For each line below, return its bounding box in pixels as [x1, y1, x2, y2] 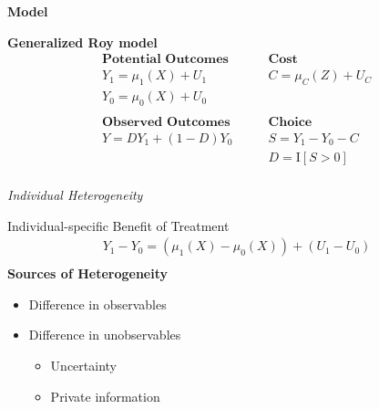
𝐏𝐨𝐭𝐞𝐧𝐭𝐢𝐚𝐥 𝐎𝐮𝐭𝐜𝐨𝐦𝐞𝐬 [102, 53, 229, 67]
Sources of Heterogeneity [7, 264, 168, 283]
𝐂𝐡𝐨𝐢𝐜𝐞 [268, 115, 312, 129]
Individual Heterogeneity [7, 185, 143, 204]
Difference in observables [28, 294, 167, 313]
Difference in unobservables [28, 325, 181, 344]
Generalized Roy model [7, 32, 158, 51]
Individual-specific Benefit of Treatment [7, 215, 230, 235]
